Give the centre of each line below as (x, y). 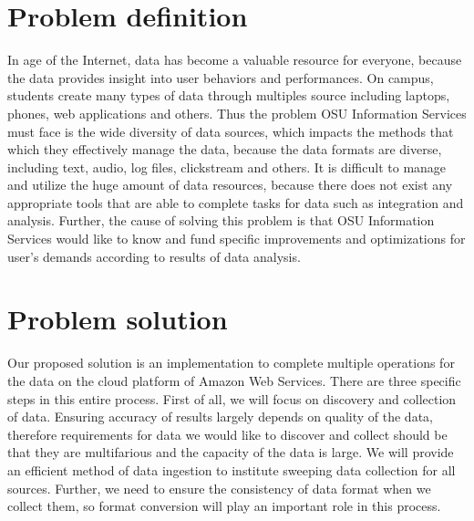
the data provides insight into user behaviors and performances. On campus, (221, 77)
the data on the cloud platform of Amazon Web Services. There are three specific (234, 380)
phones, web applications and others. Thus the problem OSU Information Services (237, 113)
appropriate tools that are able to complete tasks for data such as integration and (236, 202)
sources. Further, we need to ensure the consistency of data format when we (219, 488)
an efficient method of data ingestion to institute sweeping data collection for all (232, 469)
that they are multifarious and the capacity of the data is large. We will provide (231, 452)
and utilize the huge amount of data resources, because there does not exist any (230, 185)
